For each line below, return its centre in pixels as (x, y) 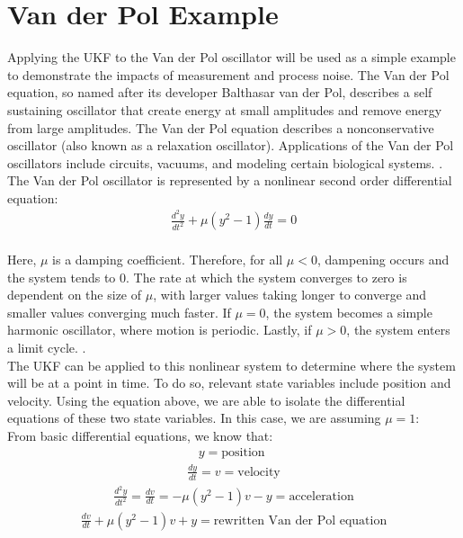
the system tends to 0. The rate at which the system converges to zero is (207, 277)
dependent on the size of (75, 295)
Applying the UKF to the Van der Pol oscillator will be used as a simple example (231, 57)
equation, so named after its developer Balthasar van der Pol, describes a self (220, 92)
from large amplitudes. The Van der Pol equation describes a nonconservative (221, 127)
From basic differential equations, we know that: (140, 435)
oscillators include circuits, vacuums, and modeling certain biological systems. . (225, 162)
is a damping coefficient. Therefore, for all (168, 259)
